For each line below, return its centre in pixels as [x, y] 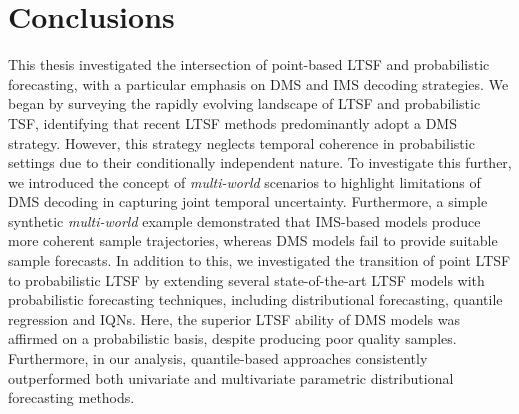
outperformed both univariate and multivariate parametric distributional [231, 377]
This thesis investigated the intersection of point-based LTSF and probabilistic [249, 64]
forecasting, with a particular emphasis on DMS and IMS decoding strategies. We [258, 83]
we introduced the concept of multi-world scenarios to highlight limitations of [244, 181]
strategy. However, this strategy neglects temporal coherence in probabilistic [241, 142]
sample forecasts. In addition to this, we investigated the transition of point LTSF [259, 260]
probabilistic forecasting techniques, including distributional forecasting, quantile [255, 299]
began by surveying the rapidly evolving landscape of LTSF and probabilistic [244, 103]
